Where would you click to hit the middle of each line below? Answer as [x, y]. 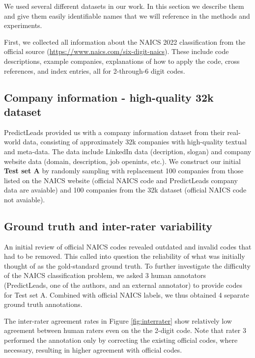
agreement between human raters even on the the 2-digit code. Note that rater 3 [125, 330]
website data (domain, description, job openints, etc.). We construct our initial [122, 161]
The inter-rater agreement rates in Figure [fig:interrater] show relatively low [118, 320]
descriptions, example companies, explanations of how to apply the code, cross [122, 61]
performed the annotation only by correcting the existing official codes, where [121, 340]
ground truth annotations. [43, 304]
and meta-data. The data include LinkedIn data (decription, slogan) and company [128, 151]
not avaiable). [25, 199]
